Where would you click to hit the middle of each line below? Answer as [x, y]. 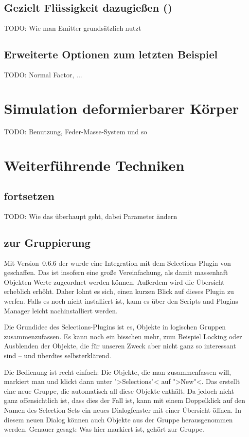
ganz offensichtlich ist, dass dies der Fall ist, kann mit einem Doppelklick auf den [124, 400]
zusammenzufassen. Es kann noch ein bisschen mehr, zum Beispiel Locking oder [123, 336]
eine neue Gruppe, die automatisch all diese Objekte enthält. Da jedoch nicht [119, 391]
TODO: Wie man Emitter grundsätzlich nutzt [73, 28]
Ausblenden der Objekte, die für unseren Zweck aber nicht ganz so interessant [120, 346]
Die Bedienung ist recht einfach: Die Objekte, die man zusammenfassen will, [117, 372]
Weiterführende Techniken [94, 165]
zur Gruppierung [47, 242]
